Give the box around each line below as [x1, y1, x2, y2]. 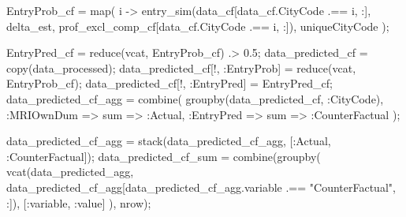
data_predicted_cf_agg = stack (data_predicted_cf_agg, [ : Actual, [6, 133, 331, 149]
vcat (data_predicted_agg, [6, 163, 134, 180]
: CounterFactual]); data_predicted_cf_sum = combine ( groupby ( [6, 148, 321, 164]
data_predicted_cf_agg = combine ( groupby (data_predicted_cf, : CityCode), [6, 90, 384, 107]
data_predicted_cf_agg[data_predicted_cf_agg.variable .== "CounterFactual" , [6, 178, 396, 195]
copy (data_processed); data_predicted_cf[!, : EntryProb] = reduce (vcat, [6, 59, 356, 76]
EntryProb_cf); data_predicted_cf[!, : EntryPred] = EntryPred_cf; [6, 75, 333, 92]
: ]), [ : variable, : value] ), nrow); [6, 194, 151, 211]
